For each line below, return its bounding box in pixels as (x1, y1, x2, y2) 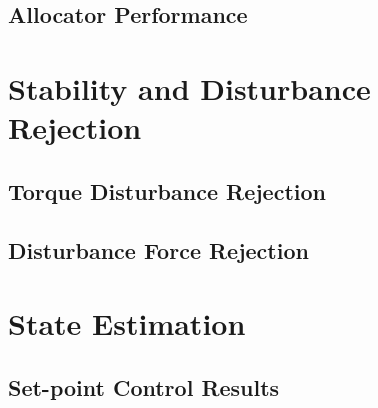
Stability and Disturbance (8, 67, 371, 108)
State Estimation (8, 303, 246, 344)
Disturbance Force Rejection (8, 234, 309, 265)
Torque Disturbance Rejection (8, 175, 326, 206)
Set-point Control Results (8, 371, 280, 402)
